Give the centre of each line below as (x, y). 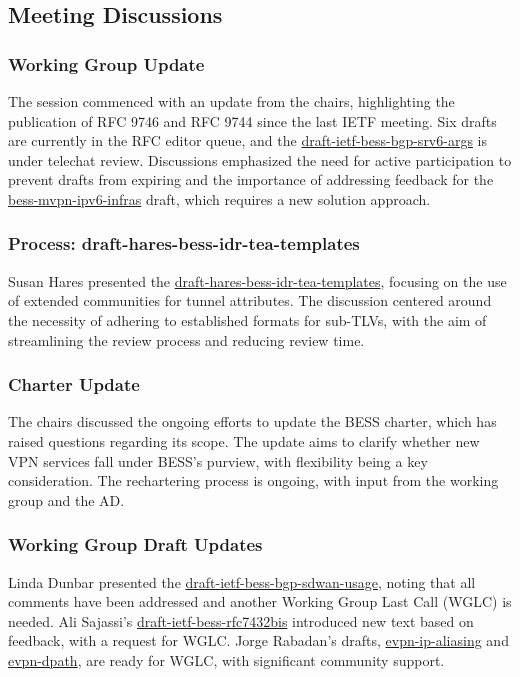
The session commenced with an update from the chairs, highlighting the (231, 101)
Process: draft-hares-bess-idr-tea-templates (184, 243)
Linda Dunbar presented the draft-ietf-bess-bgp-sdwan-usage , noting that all (242, 581)
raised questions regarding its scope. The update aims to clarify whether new (244, 440)
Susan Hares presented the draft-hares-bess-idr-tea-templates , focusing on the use (257, 280)
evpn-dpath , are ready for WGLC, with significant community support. (226, 659)
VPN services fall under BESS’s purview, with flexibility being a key (218, 460)
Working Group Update (106, 63)
